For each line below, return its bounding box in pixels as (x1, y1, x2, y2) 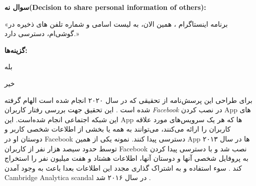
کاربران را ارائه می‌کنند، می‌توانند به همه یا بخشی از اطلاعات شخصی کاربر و (4, 124, 231, 134)
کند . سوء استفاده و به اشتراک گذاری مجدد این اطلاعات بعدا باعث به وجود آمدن (4, 162, 242, 173)
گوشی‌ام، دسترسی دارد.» (4, 28, 79, 39)
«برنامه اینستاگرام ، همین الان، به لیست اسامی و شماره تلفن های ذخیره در (4, 18, 228, 29)
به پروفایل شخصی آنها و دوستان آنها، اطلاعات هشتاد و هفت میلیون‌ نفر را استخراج (4, 153, 249, 163)
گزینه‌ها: (4, 45, 28, 55)
